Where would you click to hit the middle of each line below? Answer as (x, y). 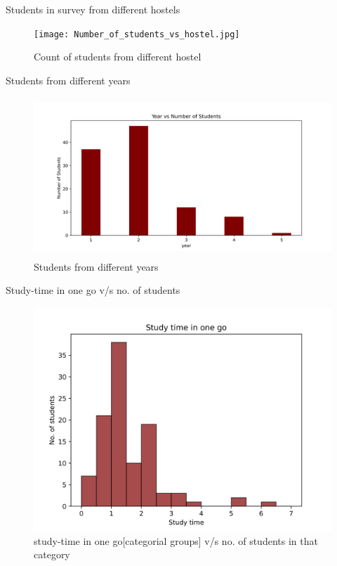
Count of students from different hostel (118, 57)
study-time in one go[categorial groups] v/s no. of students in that (176, 540)
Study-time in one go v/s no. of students (93, 290)
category (52, 554)
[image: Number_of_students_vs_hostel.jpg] (137, 34)
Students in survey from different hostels (93, 9)
